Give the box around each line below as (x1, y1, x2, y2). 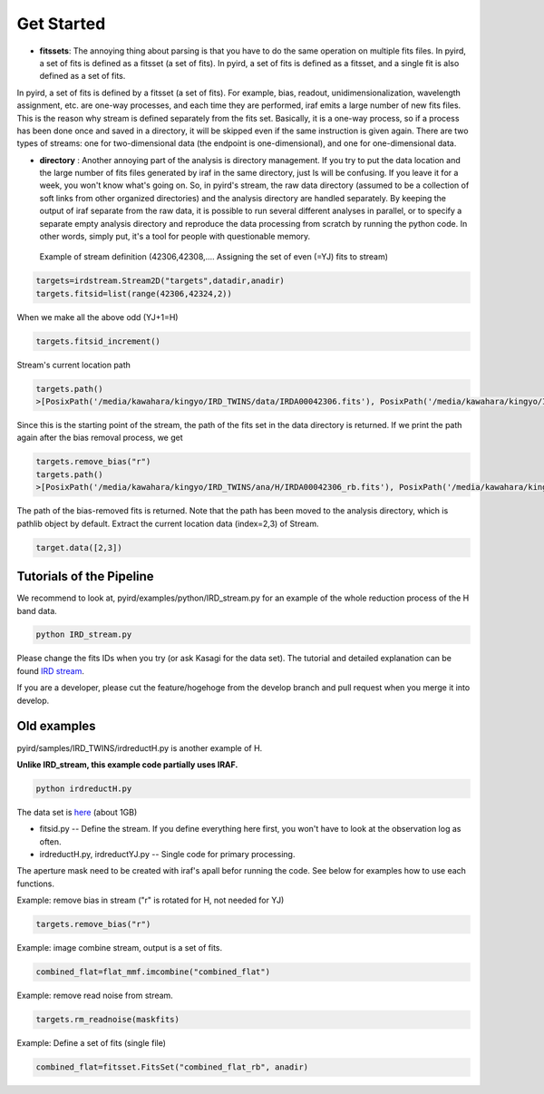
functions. (16, 878, 54, 889)
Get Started (16, 14, 106, 34)
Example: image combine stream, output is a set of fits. (16, 943, 223, 953)
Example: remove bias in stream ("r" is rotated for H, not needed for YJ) (16, 894, 285, 906)
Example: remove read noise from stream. (16, 990, 174, 1001)
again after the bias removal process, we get (16, 432, 183, 444)
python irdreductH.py (35, 783, 132, 794)
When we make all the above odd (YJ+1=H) (16, 311, 179, 322)
